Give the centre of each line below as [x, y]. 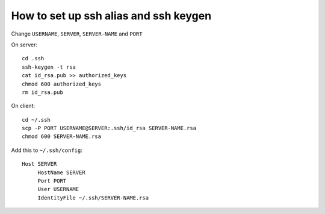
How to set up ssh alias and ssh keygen [111, 16]
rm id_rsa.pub [42, 92]
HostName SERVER [61, 172]
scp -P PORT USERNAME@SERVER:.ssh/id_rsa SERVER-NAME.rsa [109, 128]
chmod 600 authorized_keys [62, 84]
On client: [23, 106]
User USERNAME [58, 189]
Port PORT [52, 181]
